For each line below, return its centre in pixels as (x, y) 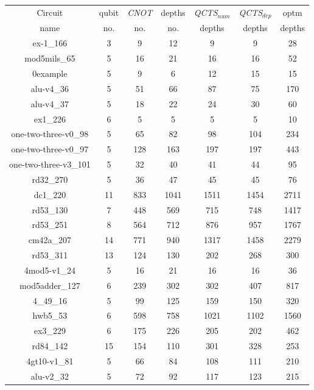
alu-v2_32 (50, 376)
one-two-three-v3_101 (50, 164)
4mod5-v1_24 (50, 270)
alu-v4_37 (50, 103)
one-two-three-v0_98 (50, 134)
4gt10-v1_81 (50, 361)
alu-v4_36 (50, 88)
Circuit (50, 12)
